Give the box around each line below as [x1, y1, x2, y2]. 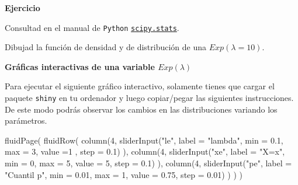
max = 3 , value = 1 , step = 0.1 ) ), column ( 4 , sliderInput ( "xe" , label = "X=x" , [5, 145, 285, 158]
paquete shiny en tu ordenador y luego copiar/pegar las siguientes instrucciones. [5, 92, 294, 104]
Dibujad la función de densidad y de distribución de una [5, 41, 207, 53]
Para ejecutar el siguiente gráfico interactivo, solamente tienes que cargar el [5, 80, 275, 92]
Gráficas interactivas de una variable [5, 60, 155, 72]
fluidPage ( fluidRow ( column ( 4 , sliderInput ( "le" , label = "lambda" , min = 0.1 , [5, 134, 283, 146]
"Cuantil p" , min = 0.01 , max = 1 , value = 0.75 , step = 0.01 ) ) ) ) [5, 168, 243, 180]
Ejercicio [5, 2, 40, 13]
